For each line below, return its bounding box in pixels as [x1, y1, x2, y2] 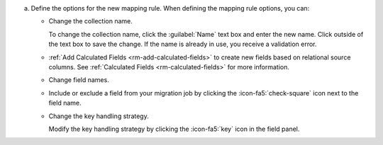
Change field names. [48, 76, 109, 84]
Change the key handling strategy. [48, 112, 149, 120]
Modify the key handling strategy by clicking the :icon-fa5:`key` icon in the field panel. [48, 124, 300, 133]
